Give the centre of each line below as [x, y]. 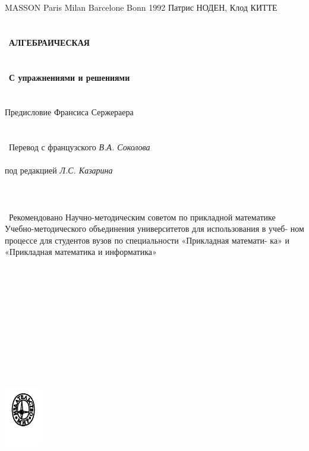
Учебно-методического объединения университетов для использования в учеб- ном [154, 228]
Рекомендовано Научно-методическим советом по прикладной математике [142, 217]
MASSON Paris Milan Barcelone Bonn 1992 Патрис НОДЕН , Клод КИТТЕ [141, 7]
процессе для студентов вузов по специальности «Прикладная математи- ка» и [147, 240]
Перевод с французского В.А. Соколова [79, 147]
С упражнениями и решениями [70, 77]
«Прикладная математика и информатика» [81, 252]
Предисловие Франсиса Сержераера [69, 112]
